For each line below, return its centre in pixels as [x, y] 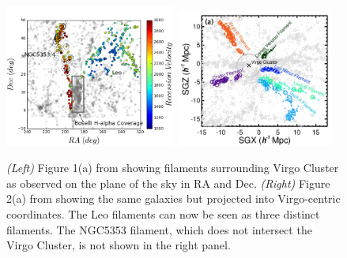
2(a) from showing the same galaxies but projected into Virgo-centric [173, 198]
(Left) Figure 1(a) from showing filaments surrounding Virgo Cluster [173, 168]
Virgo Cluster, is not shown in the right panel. [119, 245]
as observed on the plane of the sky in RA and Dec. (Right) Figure [168, 183]
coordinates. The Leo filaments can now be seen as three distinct [163, 214]
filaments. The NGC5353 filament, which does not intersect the [159, 229]
